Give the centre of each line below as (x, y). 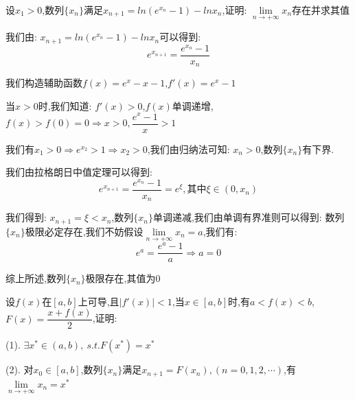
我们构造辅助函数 (44, 83)
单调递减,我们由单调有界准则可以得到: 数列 (249, 217)
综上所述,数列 (36, 278)
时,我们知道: (65, 105)
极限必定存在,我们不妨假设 (84, 231)
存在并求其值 (321, 10)
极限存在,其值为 (121, 278)
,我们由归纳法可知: (188, 149)
